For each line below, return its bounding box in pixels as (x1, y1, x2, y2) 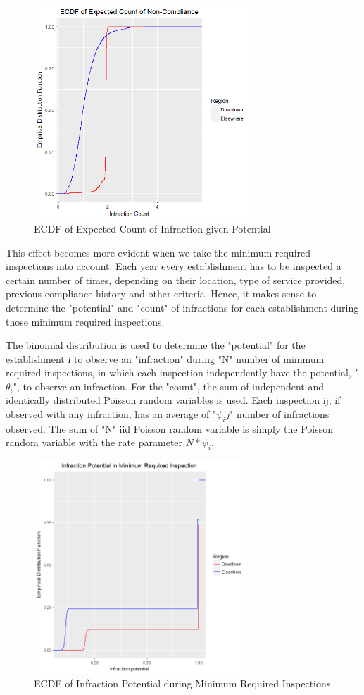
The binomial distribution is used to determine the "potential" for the (6, 338, 306, 352)
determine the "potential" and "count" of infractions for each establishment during (6, 300, 359, 314)
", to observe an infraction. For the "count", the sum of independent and (13, 379, 325, 393)
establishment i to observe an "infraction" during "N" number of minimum (6, 351, 325, 366)
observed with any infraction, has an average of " (6, 407, 217, 422)
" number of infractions (230, 407, 330, 422)
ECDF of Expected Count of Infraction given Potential (34, 221, 271, 235)
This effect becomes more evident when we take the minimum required (6, 245, 311, 259)
